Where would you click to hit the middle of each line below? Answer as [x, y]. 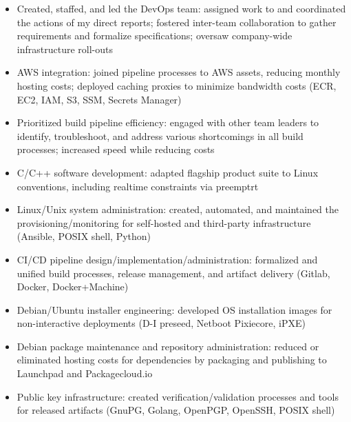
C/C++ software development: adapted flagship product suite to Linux [168, 172]
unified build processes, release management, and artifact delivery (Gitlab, [173, 273]
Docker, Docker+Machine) [73, 287]
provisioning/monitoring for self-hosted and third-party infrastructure [164, 222]
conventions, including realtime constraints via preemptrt [138, 186]
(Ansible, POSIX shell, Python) [84, 236]
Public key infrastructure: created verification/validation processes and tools [178, 396]
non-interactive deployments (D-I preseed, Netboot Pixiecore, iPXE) [161, 323]
